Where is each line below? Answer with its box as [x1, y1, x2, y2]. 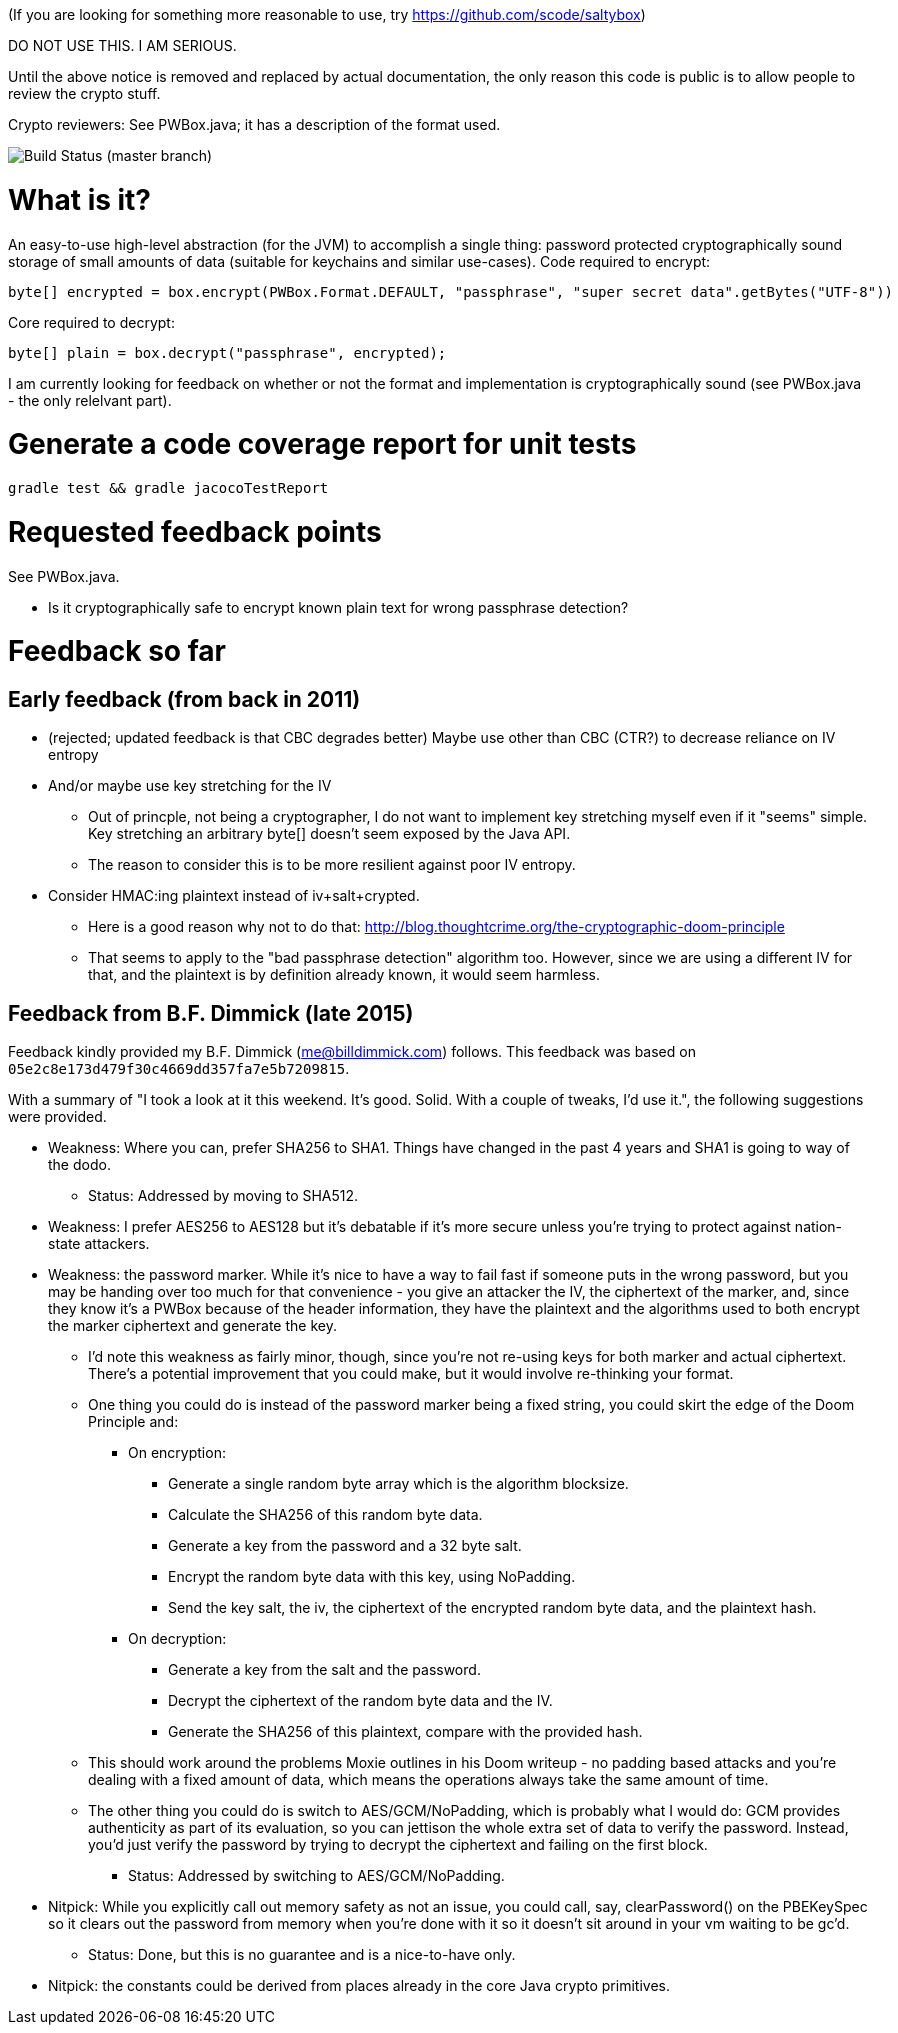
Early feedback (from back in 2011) [8, 687, 361, 712]
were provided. [8, 1108, 107, 1126]
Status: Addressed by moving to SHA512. [88, 1187, 359, 1205]
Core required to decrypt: [8, 313, 175, 331]
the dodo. [48, 1156, 111, 1174]
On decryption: [128, 1630, 227, 1648]
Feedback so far [8, 634, 226, 669]
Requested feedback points [8, 514, 382, 549]
